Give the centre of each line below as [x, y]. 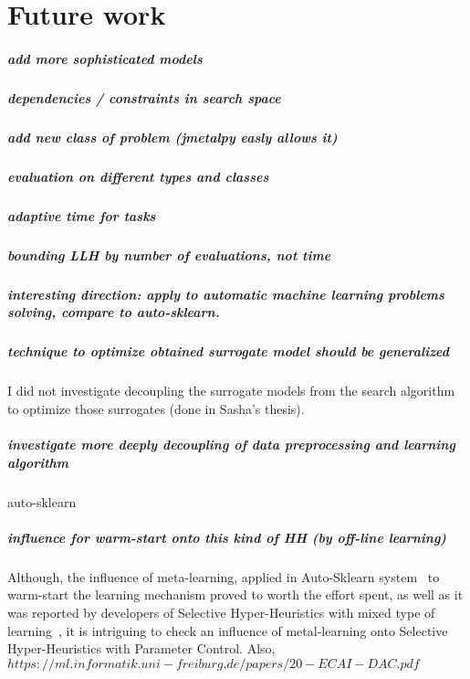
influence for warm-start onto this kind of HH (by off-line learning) [227, 537]
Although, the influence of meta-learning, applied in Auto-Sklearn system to [224, 576]
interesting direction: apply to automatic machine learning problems [226, 294]
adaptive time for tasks [82, 215]
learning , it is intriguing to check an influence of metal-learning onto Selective [228, 630]
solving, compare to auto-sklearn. [114, 312]
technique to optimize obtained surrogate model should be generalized [228, 351]
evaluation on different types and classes [138, 176]
